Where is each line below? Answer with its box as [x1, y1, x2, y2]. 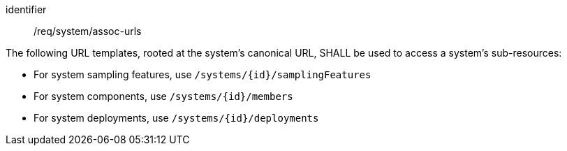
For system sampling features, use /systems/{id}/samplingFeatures [34, 69, 371, 80]
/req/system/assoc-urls [34, 25, 142, 37]
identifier [6, 3, 47, 15]
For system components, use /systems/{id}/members [34, 90, 293, 102]
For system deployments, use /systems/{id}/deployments [34, 112, 319, 124]
